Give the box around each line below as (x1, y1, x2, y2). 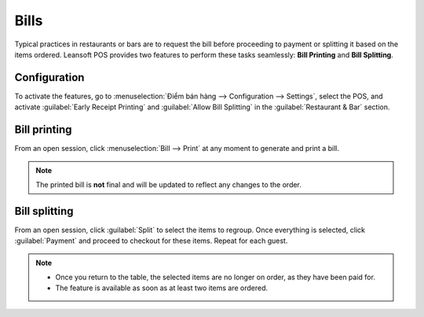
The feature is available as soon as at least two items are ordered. (55, 283, 269, 293)
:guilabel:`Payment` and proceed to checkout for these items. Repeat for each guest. (14, 236, 288, 245)
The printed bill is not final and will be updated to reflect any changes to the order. (35, 179, 302, 189)
